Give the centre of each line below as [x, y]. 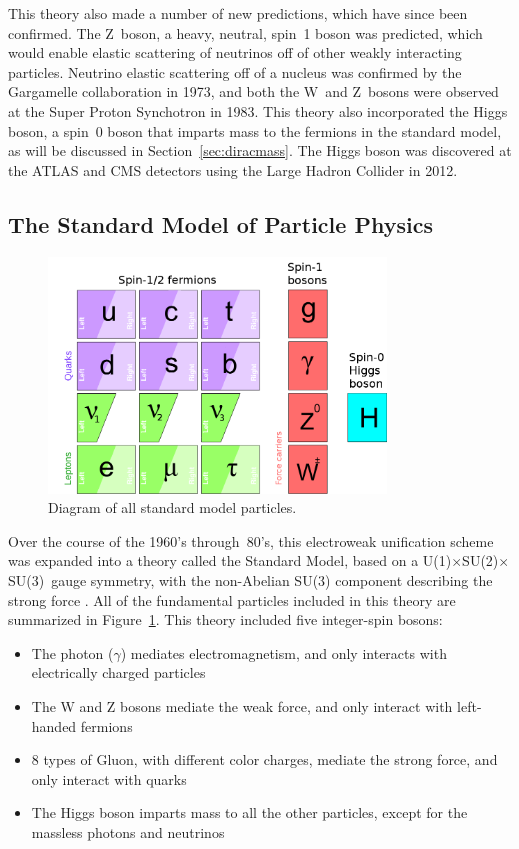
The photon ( [72, 652]
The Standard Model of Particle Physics [220, 223]
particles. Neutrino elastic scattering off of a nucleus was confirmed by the [235, 71]
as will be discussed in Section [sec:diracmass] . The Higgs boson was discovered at [260, 150]
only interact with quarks [109, 778]
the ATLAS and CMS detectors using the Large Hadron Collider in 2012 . [233, 169]
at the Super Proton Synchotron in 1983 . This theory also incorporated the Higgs [258, 110]
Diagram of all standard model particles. [172, 507]
